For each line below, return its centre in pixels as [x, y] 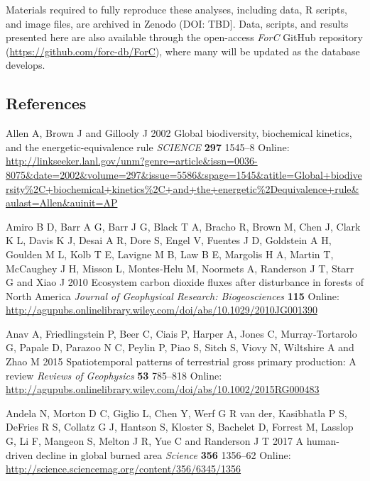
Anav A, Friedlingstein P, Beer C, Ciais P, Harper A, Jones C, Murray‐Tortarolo [181, 333]
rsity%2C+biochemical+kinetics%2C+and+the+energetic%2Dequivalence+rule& [183, 188]
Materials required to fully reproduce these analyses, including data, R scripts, [176, 9]
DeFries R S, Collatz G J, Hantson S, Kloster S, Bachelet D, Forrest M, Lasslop [180, 427]
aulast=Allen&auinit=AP [62, 203]
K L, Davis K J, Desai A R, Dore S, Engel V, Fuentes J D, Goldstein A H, [169, 240]
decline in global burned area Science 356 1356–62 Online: [163, 454]
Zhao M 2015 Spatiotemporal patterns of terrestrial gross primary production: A [181, 361]
